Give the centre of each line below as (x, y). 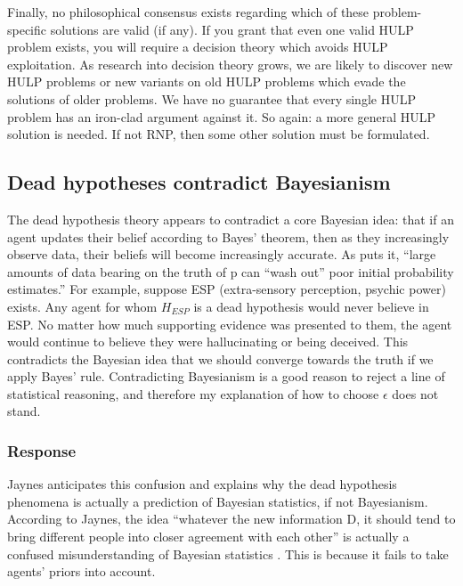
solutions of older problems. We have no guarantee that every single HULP (211, 98)
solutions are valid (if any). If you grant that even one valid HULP (232, 29)
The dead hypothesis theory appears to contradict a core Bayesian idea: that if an (231, 219)
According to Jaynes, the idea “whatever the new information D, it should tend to (231, 519)
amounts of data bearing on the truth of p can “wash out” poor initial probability (231, 271)
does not (415, 393)
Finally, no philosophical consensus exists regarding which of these (188, 12)
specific (27, 29)
